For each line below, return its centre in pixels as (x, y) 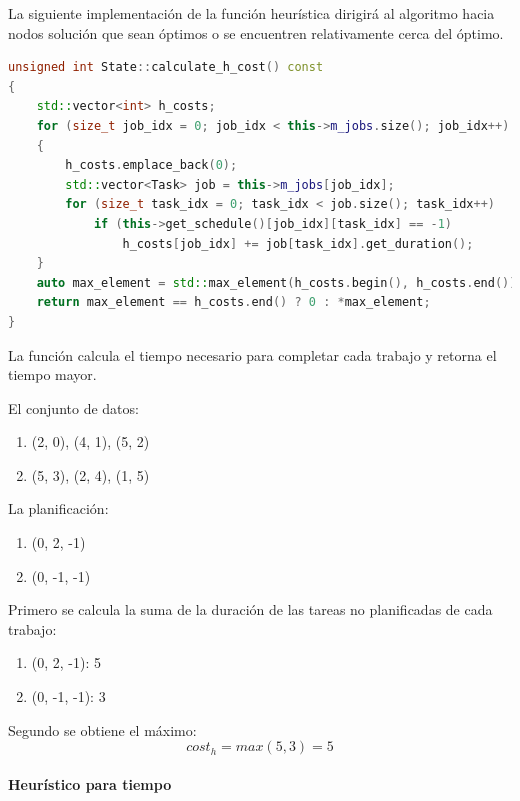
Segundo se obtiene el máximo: (102, 729)
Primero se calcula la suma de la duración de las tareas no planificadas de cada (250, 609)
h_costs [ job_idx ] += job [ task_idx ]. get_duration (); (298, 243)
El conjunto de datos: (73, 407)
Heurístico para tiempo (90, 783)
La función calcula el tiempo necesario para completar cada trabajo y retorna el (252, 354)
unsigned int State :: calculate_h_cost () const (166, 67)
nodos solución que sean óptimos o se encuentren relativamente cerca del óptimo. (256, 32)
